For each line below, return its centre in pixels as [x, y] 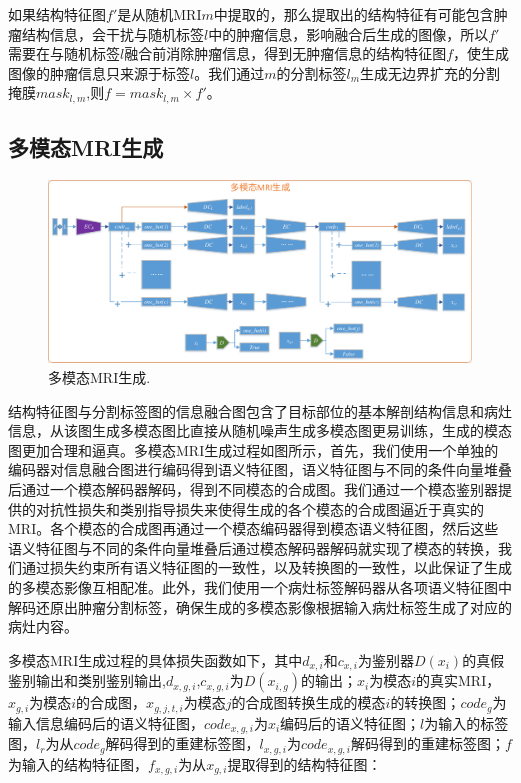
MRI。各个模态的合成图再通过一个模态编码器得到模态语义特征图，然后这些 [253, 528]
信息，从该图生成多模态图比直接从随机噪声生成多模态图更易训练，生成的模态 [260, 430]
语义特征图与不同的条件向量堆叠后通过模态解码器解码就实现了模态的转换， [253, 547]
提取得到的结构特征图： [304, 763]
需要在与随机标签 [64, 53]
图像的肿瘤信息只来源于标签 [99, 72]
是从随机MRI [159, 14]
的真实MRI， [458, 680]
